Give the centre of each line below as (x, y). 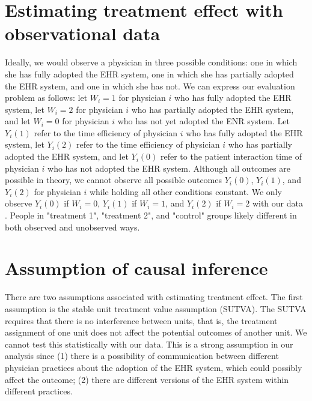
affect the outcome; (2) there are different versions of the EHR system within (147, 379)
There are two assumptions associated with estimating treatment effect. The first (154, 297)
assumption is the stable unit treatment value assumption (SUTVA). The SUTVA (156, 308)
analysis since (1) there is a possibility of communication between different (142, 356)
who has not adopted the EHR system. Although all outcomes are (169, 168)
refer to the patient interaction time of (231, 156)
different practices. (39, 391)
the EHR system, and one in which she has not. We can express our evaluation (150, 86)
